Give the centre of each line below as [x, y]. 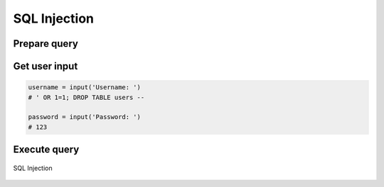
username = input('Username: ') [85, 87]
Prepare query [46, 44]
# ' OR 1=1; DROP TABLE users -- [86, 97]
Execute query [46, 150]
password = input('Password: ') [85, 117]
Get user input [46, 66]
